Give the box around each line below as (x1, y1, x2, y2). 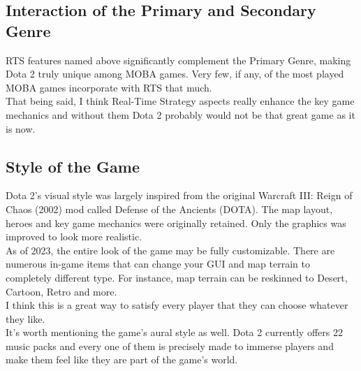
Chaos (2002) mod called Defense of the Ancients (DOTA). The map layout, (6, 201, 333, 216)
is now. (6, 121, 36, 136)
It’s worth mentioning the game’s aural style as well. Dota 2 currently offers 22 (6, 325, 343, 340)
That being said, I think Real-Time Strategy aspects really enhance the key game (6, 94, 355, 108)
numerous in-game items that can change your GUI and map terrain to (6, 256, 310, 271)
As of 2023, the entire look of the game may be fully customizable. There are (6, 242, 335, 257)
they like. (6, 311, 45, 326)
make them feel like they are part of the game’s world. (6, 352, 238, 367)
